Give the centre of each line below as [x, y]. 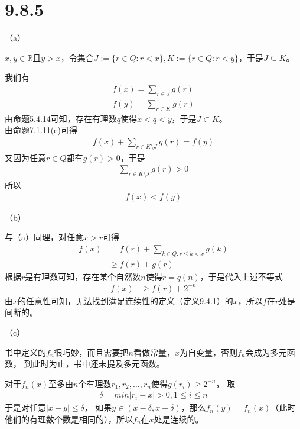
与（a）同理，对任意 [44, 237]
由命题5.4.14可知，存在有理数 [61, 118]
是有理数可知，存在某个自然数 [83, 276]
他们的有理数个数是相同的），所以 [69, 419]
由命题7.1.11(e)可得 [41, 130]
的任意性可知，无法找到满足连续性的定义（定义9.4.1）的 [125, 300]
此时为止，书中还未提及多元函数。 [98, 364]
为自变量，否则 [208, 352]
